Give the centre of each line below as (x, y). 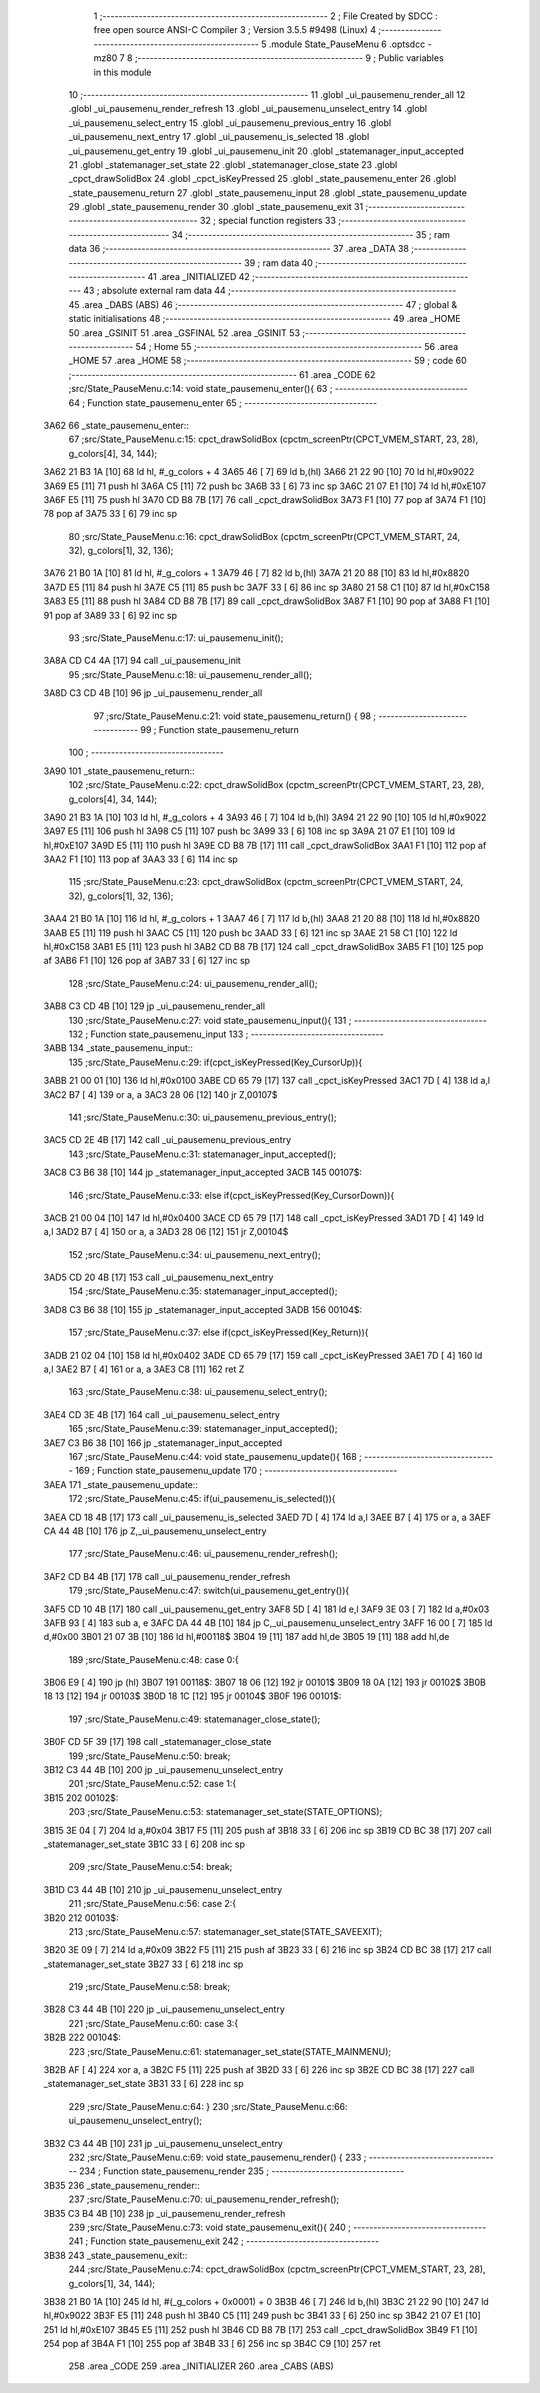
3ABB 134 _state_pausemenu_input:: (118, 1048)
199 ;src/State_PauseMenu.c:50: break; (149, 1756)
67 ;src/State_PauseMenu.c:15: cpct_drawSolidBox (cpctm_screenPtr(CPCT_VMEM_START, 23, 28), (273, 439)
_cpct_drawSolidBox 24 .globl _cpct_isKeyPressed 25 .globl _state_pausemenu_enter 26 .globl (262, 179)
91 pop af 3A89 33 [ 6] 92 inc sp (110, 615)
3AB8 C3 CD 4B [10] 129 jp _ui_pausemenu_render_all (154, 1006)
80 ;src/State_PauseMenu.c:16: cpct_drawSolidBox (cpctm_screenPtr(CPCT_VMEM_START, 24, (264, 536)
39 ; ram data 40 (278, 262)
